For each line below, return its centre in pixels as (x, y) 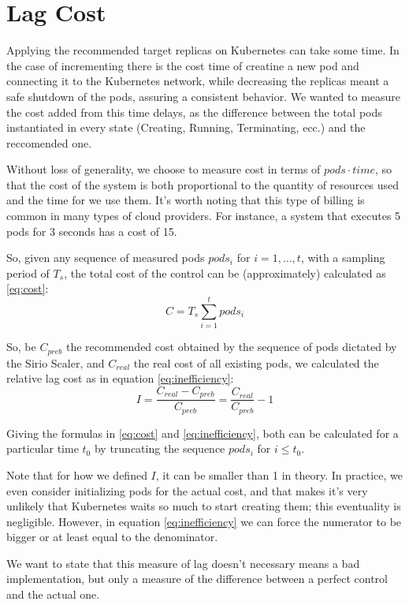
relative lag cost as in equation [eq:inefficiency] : (120, 378)
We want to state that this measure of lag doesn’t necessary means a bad (183, 563)
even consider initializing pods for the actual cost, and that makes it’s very (187, 490)
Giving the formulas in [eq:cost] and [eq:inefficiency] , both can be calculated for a (203, 433)
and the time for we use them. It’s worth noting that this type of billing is (186, 200)
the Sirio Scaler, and (56, 362)
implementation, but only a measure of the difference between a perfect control (197, 579)
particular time (43, 448)
